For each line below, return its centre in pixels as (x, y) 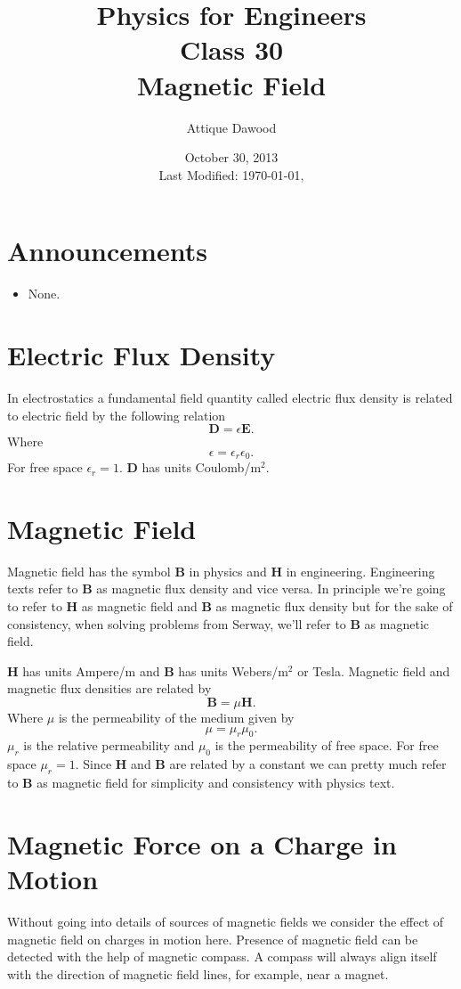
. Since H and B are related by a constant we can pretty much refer (261, 764)
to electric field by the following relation (117, 415)
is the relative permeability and (109, 745)
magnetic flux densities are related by (109, 688)
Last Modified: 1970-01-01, (231, 174)
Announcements (107, 251)
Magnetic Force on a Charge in (202, 843)
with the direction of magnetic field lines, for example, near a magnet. (198, 973)
